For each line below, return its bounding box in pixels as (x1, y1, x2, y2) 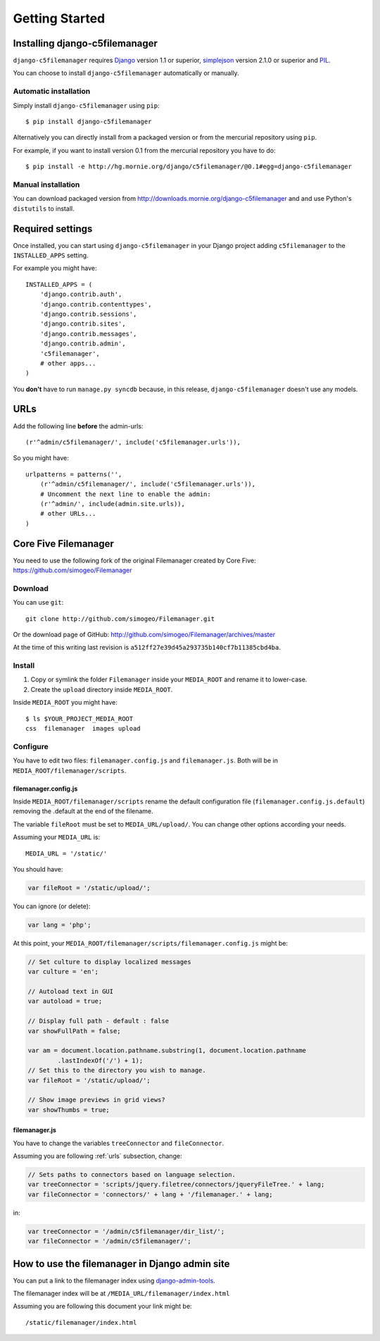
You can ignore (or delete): (13, 902, 91, 910)
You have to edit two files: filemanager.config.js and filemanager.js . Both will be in (13, 756, 278, 765)
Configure (13, 741, 49, 751)
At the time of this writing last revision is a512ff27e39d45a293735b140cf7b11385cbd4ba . (13, 643, 281, 652)
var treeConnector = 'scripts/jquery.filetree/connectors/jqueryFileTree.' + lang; (27, 1180, 325, 1189)
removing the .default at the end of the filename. (13, 807, 154, 815)
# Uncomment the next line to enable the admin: (39, 490, 211, 498)
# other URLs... (39, 509, 96, 518)
